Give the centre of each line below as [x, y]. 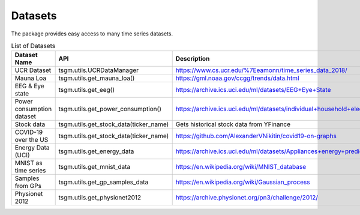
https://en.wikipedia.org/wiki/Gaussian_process [243, 182]
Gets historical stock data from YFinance [233, 124]
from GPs [28, 186]
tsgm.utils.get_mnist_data [94, 167]
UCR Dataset [33, 70]
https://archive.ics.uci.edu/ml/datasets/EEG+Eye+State [253, 90]
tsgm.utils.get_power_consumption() [110, 109]
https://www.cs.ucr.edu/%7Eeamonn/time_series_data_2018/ [261, 70]
